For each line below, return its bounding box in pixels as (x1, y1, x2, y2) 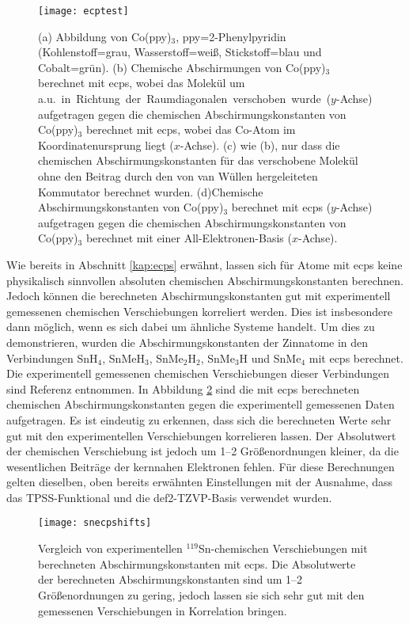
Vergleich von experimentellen (38, 540, 183, 557)
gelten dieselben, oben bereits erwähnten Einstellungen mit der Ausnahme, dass (6, 474, 393, 490)
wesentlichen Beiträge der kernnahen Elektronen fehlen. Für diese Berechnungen (6, 458, 395, 474)
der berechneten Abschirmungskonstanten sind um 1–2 (38, 571, 303, 588)
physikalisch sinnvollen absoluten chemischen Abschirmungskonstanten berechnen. (6, 272, 403, 288)
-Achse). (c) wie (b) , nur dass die (180, 136, 340, 153)
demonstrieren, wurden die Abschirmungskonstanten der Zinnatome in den (6, 333, 369, 350)
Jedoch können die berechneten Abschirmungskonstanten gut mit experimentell (6, 287, 391, 304)
